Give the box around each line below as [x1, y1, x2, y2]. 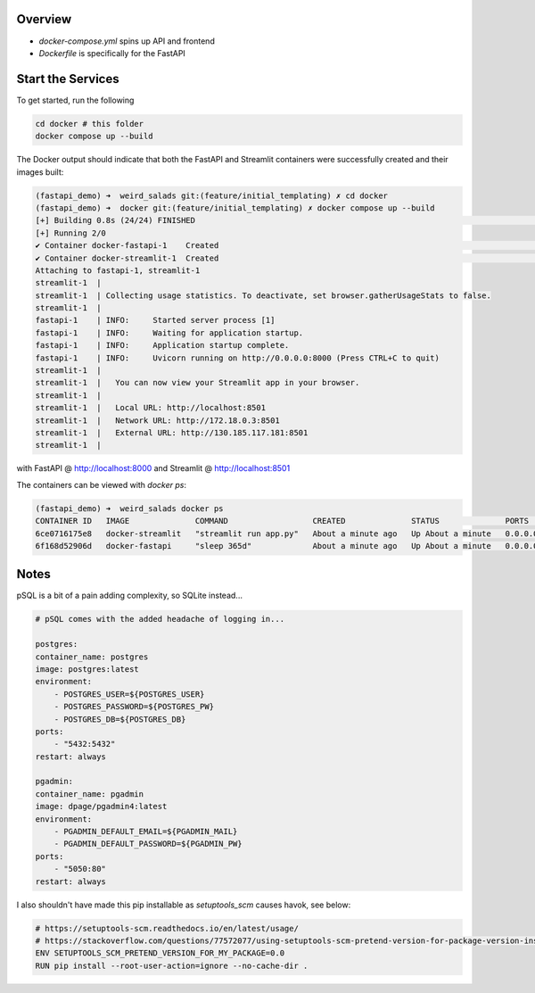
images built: [16, 166, 64, 178]
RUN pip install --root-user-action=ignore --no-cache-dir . [35, 960, 309, 971]
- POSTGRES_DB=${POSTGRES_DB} [53, 714, 186, 724]
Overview [16, 12, 72, 27]
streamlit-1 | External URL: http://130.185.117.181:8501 [35, 427, 309, 437]
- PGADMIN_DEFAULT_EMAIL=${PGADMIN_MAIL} [53, 826, 238, 837]
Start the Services [16, 71, 119, 87]
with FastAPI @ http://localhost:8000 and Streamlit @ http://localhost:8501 [16, 463, 291, 474]
